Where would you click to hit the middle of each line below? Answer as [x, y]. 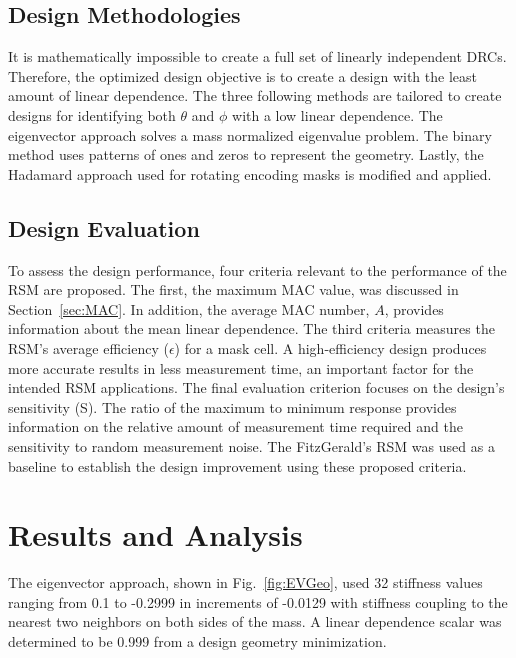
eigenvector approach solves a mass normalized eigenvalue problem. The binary [250, 134]
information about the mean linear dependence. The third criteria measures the [251, 328]
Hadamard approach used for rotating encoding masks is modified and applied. [250, 173]
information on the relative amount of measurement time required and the [235, 426]
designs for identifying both [92, 114]
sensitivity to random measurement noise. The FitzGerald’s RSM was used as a [251, 445]
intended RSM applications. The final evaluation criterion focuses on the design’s [256, 387]
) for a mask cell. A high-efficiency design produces [330, 347]
